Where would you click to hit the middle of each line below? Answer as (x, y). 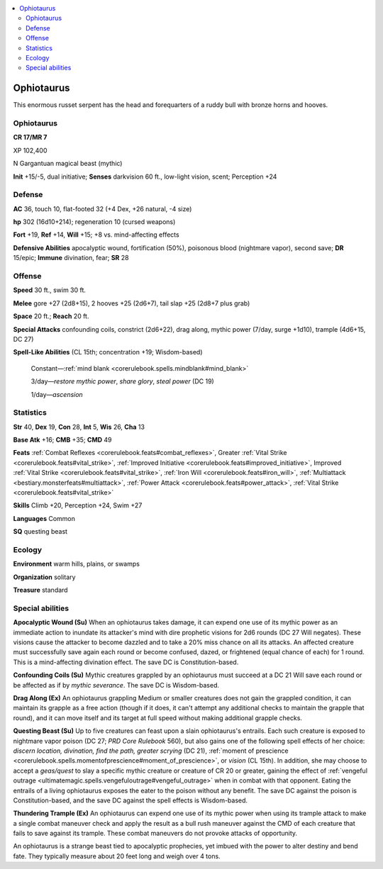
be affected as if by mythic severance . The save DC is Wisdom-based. (116, 685)
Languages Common (44, 518)
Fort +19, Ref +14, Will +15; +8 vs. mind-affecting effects (96, 235)
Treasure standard (40, 590)
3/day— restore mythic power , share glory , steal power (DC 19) (122, 381)
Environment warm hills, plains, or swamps (76, 564)
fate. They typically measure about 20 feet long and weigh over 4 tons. (117, 856)
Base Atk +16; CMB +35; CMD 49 (63, 440)
